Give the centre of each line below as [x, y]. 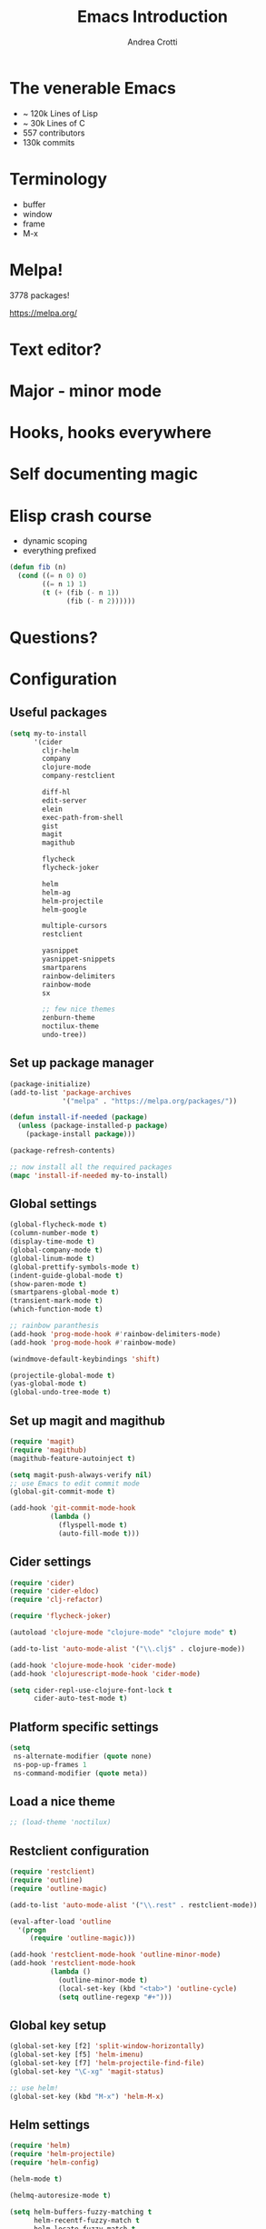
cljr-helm [60, 750]
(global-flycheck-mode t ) [58, 1224]
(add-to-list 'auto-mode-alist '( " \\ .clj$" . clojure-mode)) [128, 1649]
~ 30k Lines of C [54, 123]
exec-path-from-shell [83, 817]
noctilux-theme [71, 1026]
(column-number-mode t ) [54, 1234]
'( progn [32, 1930]
